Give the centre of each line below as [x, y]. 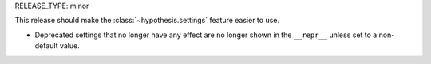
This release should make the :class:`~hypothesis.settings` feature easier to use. [147, 21]
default [47, 46]
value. [69, 46]
